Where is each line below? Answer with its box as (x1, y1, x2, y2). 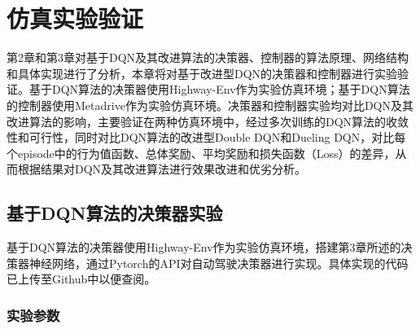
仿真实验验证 (7, 2, 144, 35)
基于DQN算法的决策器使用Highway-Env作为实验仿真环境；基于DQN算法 (28, 81, 410, 98)
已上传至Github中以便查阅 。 (7, 270, 156, 287)
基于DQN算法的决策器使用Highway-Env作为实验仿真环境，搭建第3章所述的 (7, 239, 401, 256)
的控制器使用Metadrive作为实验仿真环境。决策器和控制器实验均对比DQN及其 (7, 96, 413, 113)
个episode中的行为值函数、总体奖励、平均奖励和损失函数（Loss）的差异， (7, 144, 396, 161)
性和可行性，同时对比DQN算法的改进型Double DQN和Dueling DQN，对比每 (7, 129, 406, 146)
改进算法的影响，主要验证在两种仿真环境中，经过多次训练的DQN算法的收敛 (7, 112, 409, 129)
